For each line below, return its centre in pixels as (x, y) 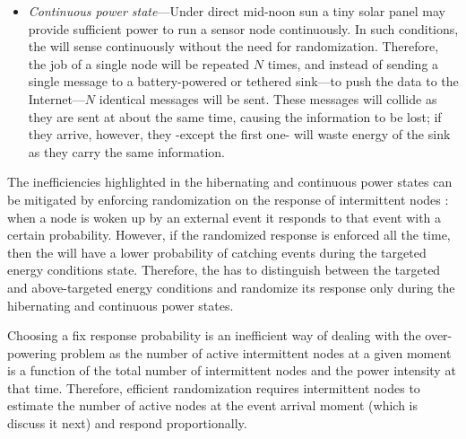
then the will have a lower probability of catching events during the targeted (217, 252)
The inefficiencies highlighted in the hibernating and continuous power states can (230, 182)
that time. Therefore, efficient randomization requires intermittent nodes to (214, 387)
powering (32, 352)
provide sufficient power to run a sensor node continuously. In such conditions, (243, 28)
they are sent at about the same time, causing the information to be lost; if (235, 116)
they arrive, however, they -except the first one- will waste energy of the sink (239, 134)
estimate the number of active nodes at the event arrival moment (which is (213, 405)
